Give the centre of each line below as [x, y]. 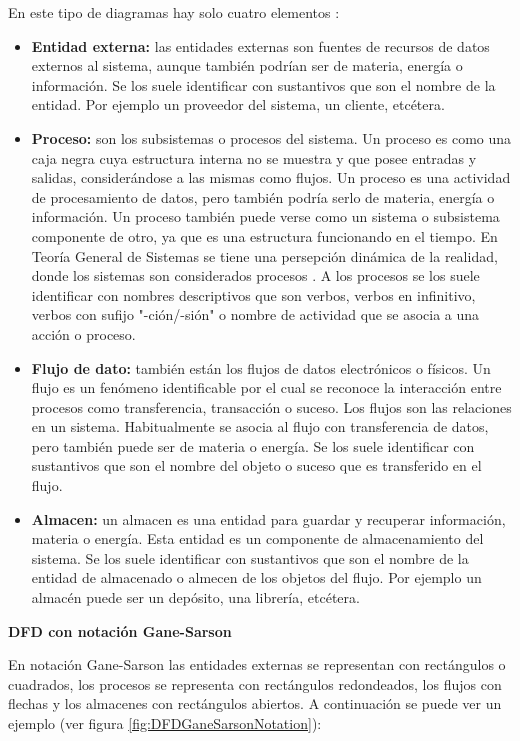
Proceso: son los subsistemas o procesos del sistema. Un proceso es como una [271, 137]
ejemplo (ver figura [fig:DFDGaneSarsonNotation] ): [165, 723]
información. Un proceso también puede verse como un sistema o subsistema [265, 216]
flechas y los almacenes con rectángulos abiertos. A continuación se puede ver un [255, 703]
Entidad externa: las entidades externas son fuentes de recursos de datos [260, 45]
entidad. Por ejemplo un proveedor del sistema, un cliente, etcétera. [238, 104]
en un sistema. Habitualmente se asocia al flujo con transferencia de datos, [260, 426]
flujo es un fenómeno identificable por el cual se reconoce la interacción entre [266, 387]
